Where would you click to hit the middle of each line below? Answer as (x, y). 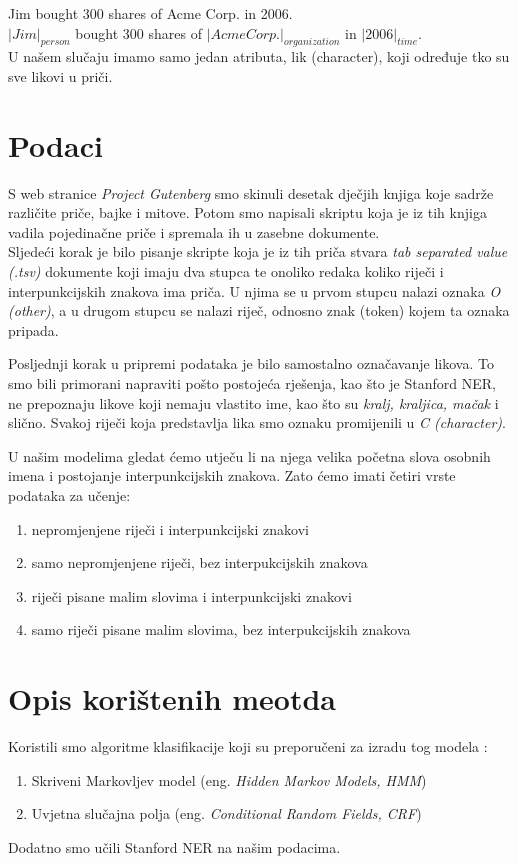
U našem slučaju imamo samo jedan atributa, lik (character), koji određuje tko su (259, 56)
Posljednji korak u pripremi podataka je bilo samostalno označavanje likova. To (251, 363)
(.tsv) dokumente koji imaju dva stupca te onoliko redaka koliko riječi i (226, 271)
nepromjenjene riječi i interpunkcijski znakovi (170, 528)
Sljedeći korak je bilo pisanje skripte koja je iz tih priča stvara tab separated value (258, 251)
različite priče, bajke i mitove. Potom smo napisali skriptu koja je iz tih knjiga (247, 212)
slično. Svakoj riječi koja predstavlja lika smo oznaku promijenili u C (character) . (257, 422)
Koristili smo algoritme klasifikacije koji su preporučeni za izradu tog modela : (248, 746)
